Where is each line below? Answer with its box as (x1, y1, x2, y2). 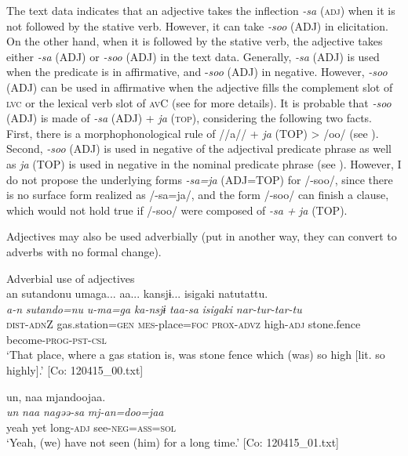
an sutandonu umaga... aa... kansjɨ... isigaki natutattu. (6, 285, 268, 302)
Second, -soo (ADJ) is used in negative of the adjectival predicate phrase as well (6, 140, 392, 157)
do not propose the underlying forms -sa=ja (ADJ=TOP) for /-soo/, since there (6, 171, 393, 187)
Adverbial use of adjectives (6, 270, 135, 286)
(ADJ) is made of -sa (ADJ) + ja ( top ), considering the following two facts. (6, 110, 372, 126)
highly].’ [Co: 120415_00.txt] (6, 362, 144, 378)
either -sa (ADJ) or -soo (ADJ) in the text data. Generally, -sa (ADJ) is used (6, 48, 380, 64)
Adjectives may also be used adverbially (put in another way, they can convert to (6, 228, 397, 244)
